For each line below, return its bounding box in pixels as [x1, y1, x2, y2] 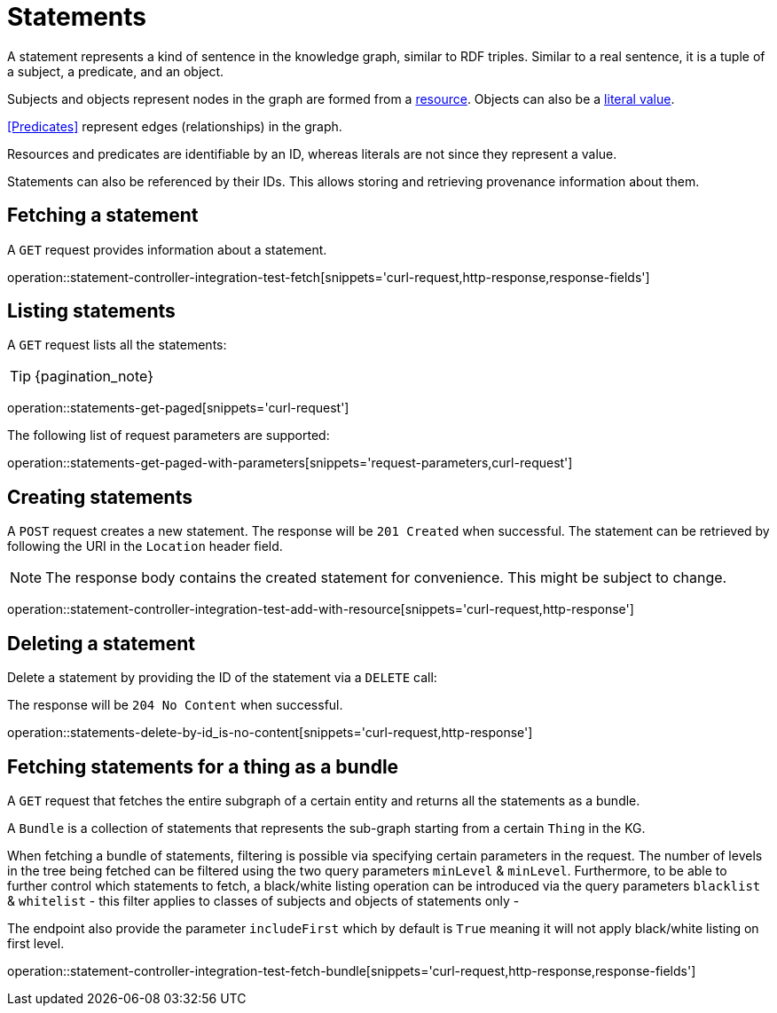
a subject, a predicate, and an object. [7, 63, 224, 79]
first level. [7, 935, 65, 951]
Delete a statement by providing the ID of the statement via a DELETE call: [7, 670, 437, 686]
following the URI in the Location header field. [7, 538, 283, 554]
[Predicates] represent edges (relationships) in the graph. [7, 118, 342, 134]
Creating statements [7, 485, 192, 508]
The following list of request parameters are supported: [7, 428, 330, 444]
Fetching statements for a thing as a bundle [7, 755, 399, 778]
